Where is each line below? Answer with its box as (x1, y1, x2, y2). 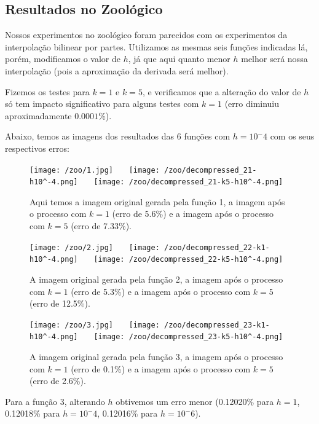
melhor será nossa (241, 52, 308, 65)
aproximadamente (5, 109, 72, 122)
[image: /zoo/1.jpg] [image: (30, 165, 160, 175)
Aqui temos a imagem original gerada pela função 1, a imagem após (30, 195, 285, 208)
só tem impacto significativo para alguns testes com (5, 97, 199, 110)
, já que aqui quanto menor (128, 52, 230, 65)
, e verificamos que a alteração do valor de (142, 85, 301, 98)
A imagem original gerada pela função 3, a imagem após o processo (30, 350, 283, 363)
